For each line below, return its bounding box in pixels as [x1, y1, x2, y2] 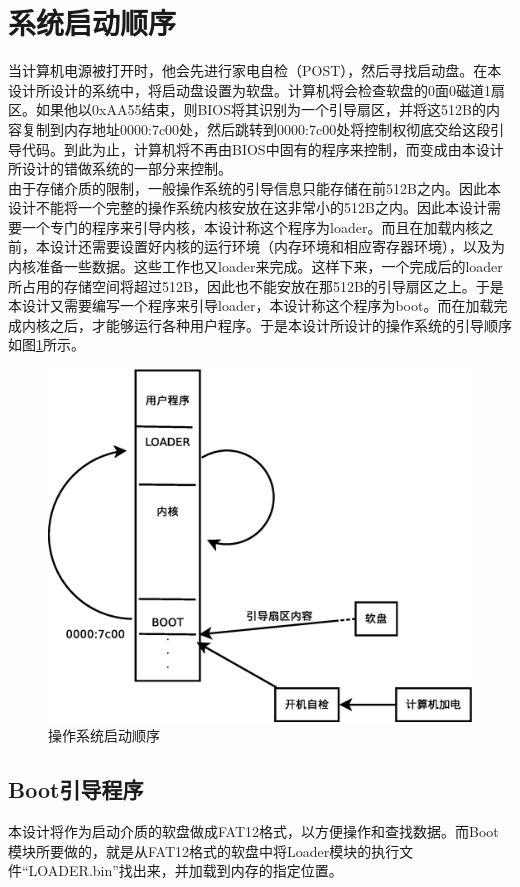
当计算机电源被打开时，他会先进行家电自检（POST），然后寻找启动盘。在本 [8, 60, 502, 81]
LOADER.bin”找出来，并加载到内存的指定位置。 [28, 860, 343, 881]
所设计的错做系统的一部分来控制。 [8, 158, 232, 179]
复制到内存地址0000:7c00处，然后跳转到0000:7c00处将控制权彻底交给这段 [21, 118, 491, 139]
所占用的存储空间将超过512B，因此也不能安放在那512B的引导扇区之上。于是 [8, 275, 504, 296]
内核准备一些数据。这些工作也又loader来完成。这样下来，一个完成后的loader [8, 256, 503, 277]
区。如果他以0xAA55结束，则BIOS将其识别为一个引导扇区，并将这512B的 [8, 99, 486, 120]
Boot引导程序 [8, 774, 144, 805]
